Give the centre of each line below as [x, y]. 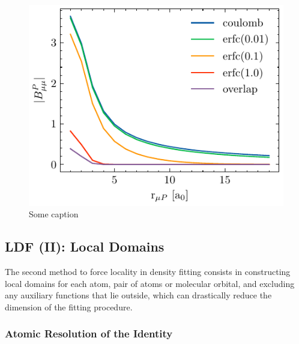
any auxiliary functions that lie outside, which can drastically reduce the [138, 295]
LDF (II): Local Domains [85, 246]
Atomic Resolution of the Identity [89, 333]
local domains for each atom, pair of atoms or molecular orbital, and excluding [150, 283]
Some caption [54, 214]
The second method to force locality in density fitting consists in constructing [148, 271]
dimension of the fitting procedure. [69, 306]
